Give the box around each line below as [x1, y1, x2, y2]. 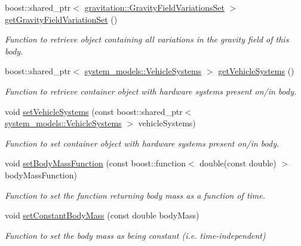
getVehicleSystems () [218, 65, 294, 77]
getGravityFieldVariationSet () [5, 13, 118, 25]
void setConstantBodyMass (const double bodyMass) [5, 209, 199, 221]
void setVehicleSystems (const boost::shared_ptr [5, 105, 183, 117]
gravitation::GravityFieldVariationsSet [84, 1, 225, 13]
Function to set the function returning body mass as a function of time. [5, 189, 266, 201]
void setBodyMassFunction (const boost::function [5, 157, 186, 169]
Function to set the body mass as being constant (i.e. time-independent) [5, 229, 266, 241]
